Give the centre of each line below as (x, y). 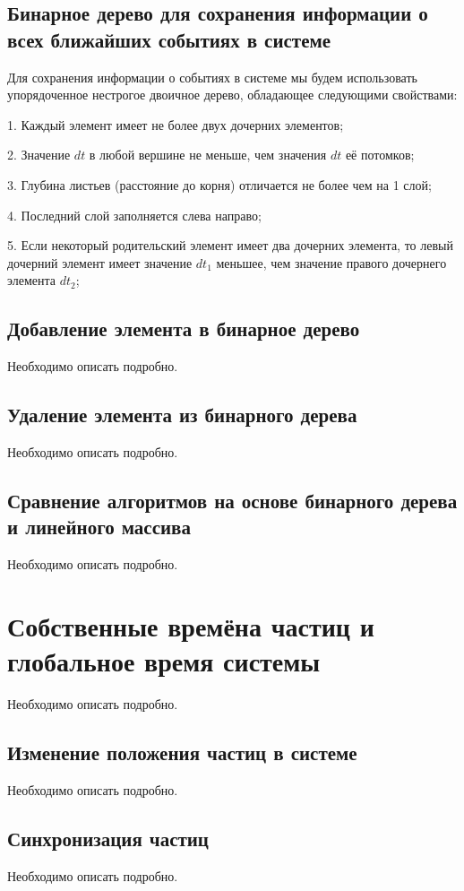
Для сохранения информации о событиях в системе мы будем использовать (212, 77)
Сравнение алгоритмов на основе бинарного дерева (232, 500)
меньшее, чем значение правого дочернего (331, 262)
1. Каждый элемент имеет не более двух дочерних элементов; (176, 124)
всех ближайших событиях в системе (169, 39)
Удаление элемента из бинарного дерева (182, 415)
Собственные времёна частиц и (191, 625)
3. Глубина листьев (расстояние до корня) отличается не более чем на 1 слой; (219, 184)
